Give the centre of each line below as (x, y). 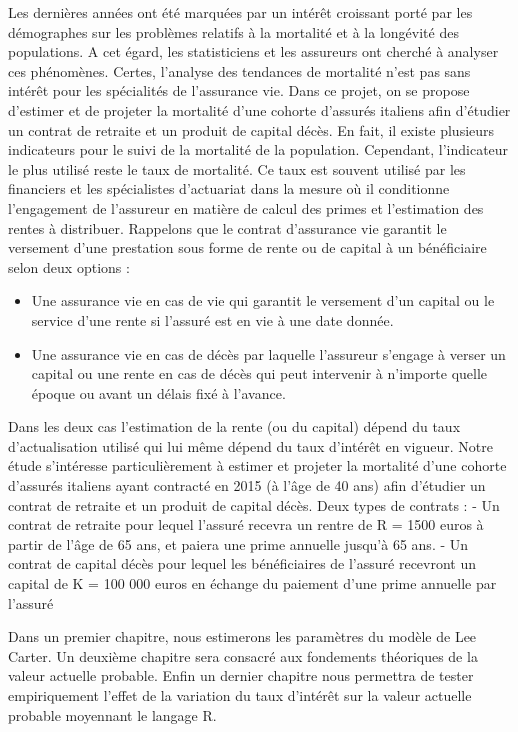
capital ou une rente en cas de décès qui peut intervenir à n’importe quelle (259, 373)
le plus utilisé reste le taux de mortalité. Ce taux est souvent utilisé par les (237, 168)
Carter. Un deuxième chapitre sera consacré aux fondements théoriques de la (243, 655)
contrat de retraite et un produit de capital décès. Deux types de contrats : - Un (254, 504)
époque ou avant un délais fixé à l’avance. (158, 392)
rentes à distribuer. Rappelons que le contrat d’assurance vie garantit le (227, 227)
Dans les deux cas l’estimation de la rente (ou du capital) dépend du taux (234, 426)
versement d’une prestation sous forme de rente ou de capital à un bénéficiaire (247, 247)
